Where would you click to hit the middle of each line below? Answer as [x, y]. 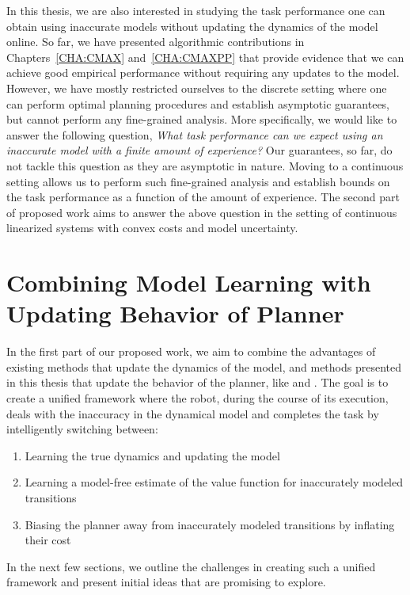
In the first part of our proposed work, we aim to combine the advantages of [191, 351]
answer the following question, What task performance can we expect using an [195, 134]
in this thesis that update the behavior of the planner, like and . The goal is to [197, 382]
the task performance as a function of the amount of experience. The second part [203, 197]
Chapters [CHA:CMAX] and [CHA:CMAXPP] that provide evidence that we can [205, 57]
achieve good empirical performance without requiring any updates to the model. [203, 72]
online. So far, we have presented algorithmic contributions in [156, 42]
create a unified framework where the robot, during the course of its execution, [197, 398]
